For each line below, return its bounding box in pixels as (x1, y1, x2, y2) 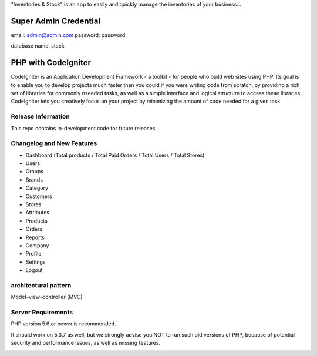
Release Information (11, 112, 70, 120)
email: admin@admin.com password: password (11, 31, 126, 38)
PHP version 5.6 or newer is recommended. (11, 320, 116, 327)
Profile (25, 250, 42, 257)
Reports (25, 234, 45, 241)
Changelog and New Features (11, 139, 97, 147)
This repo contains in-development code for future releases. (11, 125, 157, 132)
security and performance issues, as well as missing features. (11, 340, 161, 347)
